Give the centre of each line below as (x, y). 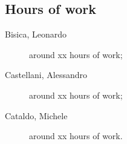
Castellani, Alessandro (46, 75)
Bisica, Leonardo (36, 34)
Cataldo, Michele (36, 115)
